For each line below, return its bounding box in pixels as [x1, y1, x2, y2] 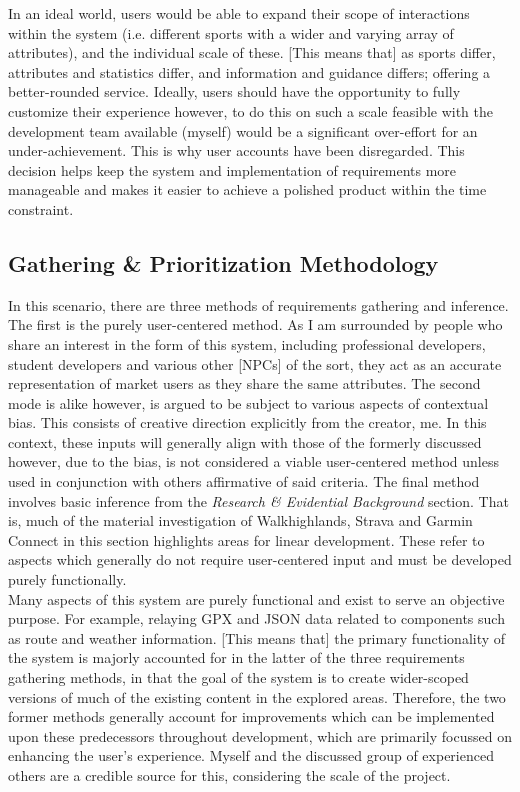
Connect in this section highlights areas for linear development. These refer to [8, 529, 485, 550]
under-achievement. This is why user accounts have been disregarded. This [8, 140, 465, 161]
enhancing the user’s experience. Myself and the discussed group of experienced [8, 745, 494, 766]
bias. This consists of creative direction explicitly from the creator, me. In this [8, 412, 487, 433]
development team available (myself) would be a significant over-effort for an [8, 120, 478, 141]
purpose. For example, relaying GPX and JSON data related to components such [8, 608, 505, 629]
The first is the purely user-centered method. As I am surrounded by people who [8, 314, 503, 335]
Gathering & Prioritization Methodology [8, 247, 439, 278]
